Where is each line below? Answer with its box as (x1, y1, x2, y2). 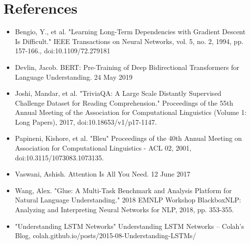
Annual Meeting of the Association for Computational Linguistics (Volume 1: (15, 107, 247, 117)
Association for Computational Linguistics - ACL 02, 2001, (15, 143, 192, 153)
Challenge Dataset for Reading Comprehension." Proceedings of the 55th (15, 97, 233, 108)
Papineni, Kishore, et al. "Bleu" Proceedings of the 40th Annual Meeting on (15, 133, 242, 143)
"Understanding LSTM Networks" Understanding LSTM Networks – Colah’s (15, 221, 244, 231)
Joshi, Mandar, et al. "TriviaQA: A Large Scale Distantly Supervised (15, 88, 222, 98)
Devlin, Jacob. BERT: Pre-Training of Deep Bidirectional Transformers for (15, 62, 239, 72)
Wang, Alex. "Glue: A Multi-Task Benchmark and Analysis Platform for (15, 185, 232, 195)
